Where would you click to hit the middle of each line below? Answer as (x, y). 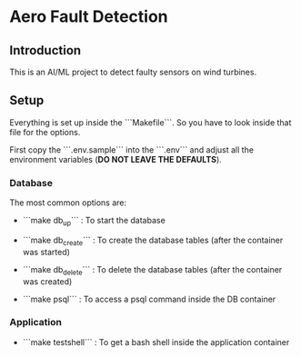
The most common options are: (68, 203)
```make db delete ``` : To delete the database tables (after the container (152, 270)
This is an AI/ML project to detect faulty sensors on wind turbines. (133, 72)
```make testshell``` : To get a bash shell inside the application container (156, 342)
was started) (46, 252)
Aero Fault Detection (89, 17)
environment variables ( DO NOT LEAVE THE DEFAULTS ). (116, 159)
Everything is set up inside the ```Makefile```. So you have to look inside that (150, 122)
